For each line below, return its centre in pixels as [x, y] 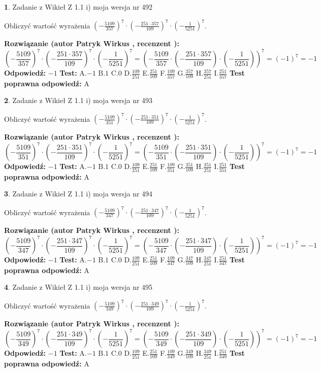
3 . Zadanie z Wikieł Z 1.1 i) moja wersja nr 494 [78, 194]
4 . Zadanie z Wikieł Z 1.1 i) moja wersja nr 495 [78, 287]
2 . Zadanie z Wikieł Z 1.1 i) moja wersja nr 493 [78, 100]
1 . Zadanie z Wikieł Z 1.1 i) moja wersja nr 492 [78, 7]
